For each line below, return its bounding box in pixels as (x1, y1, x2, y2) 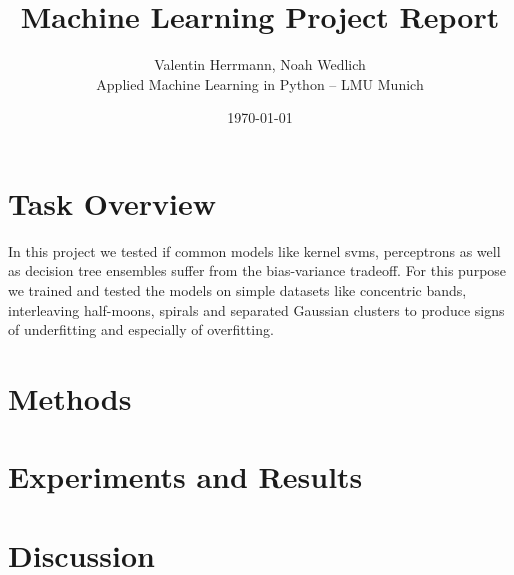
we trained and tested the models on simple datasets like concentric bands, (8, 280, 467, 301)
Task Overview (8, 182, 217, 223)
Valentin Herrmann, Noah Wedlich (154, 54, 366, 75)
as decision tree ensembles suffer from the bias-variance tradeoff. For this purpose (8, 260, 507, 281)
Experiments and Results (8, 456, 363, 497)
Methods (8, 378, 132, 418)
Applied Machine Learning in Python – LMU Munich (96, 73, 424, 94)
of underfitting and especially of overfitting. (8, 319, 274, 340)
